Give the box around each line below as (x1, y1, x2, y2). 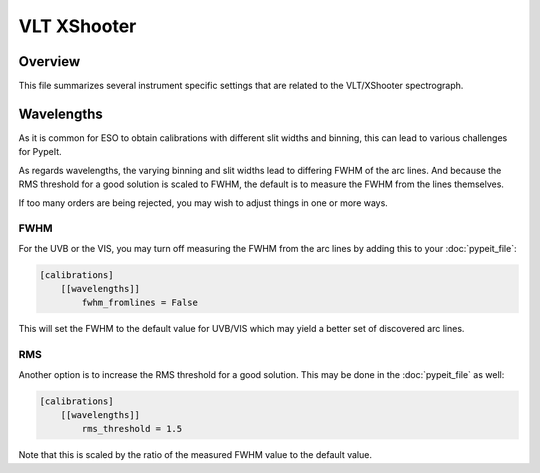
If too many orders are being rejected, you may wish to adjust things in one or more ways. (18, 196, 389, 209)
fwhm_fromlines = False (81, 297, 199, 309)
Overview (18, 53, 81, 70)
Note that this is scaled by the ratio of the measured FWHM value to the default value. (18, 449, 372, 461)
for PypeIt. (18, 146, 62, 158)
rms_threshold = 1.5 (81, 423, 183, 435)
